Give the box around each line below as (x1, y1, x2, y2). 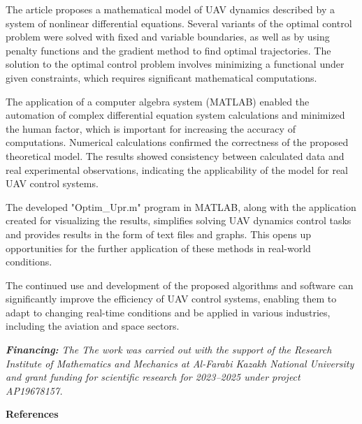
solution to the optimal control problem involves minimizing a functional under (6, 57, 345, 71)
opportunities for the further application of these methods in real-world (6, 240, 311, 255)
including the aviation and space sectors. (6, 319, 180, 333)
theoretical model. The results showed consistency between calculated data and (6, 148, 345, 163)
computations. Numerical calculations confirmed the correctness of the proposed (6, 135, 349, 149)
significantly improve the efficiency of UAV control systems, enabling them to (6, 291, 337, 306)
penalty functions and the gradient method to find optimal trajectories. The (6, 43, 331, 57)
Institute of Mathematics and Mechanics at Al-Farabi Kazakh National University (6, 356, 354, 370)
